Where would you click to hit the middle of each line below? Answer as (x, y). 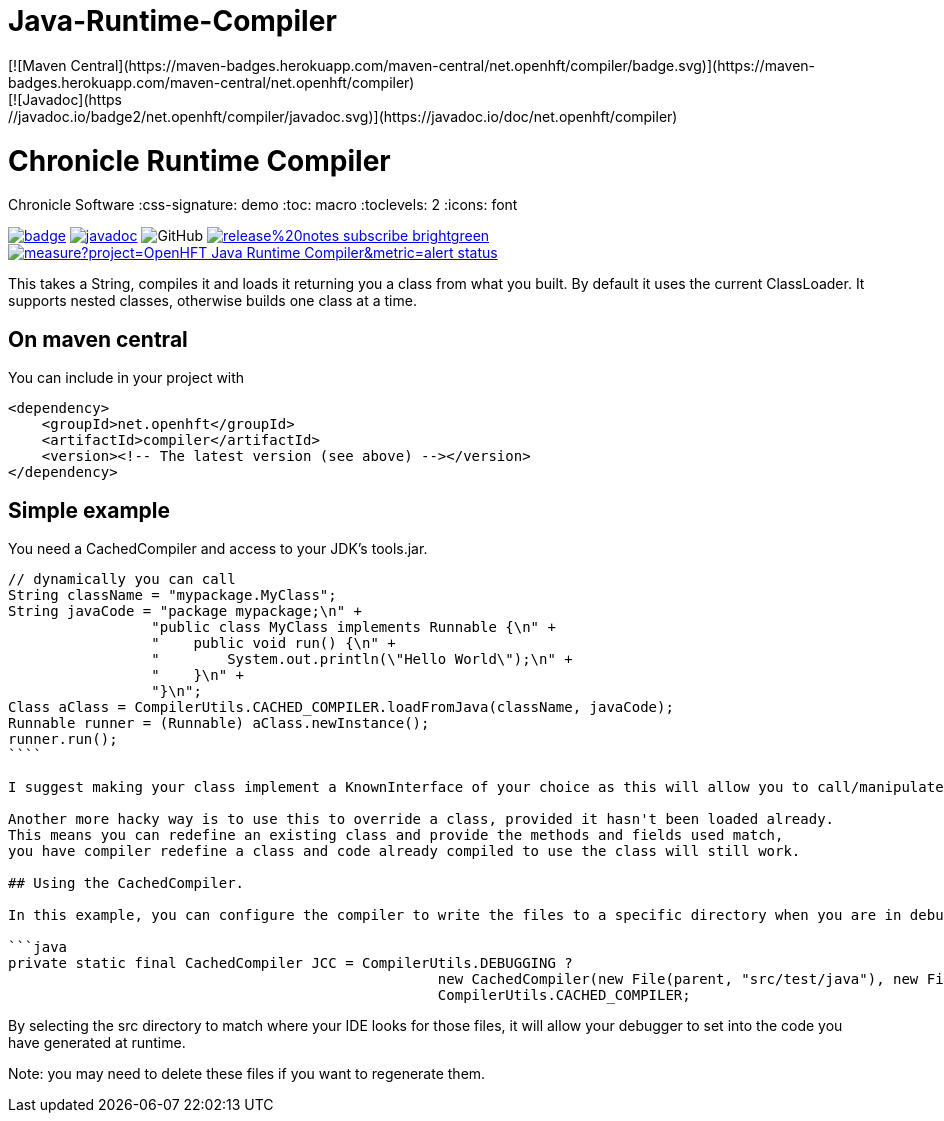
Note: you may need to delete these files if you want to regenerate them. (247, 1073)
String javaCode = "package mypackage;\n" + (185, 610)
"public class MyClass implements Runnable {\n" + (353, 626)
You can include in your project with (126, 378)
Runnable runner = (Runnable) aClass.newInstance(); (219, 722)
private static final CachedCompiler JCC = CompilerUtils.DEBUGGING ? (290, 962)
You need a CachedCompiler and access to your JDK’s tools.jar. (218, 548)
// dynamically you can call (122, 578)
